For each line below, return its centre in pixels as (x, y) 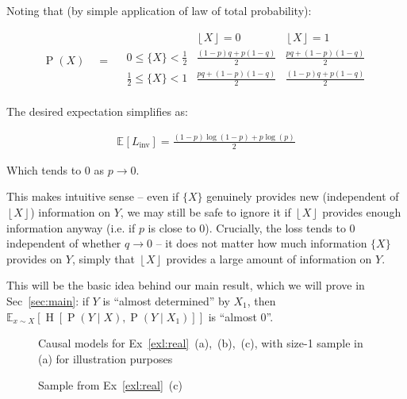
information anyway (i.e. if (71, 227)
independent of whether (64, 243)
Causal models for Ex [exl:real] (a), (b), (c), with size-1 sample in (201, 343)
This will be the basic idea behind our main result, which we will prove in (186, 285)
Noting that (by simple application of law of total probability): (159, 10)
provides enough (362, 211)
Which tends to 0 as (56, 169)
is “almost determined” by (166, 300)
